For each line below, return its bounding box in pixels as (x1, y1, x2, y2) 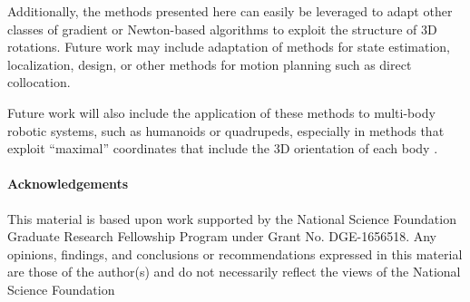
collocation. (7, 73, 71, 92)
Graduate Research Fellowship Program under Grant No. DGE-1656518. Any (7, 227, 437, 246)
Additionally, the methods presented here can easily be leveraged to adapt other (7, 2, 453, 20)
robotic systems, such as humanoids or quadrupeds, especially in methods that (7, 121, 445, 140)
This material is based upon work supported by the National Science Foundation (7, 209, 456, 228)
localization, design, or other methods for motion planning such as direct (7, 54, 412, 73)
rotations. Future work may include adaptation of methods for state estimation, (7, 37, 450, 56)
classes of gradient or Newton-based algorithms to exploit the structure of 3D (7, 19, 437, 38)
